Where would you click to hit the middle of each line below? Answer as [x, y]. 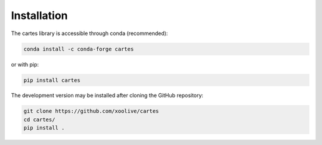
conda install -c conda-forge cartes [79, 49]
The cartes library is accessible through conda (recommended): [89, 33]
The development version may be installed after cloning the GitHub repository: [107, 96]
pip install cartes [52, 80]
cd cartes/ [39, 119]
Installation [39, 15]
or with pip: [25, 64]
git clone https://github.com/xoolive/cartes [91, 111]
